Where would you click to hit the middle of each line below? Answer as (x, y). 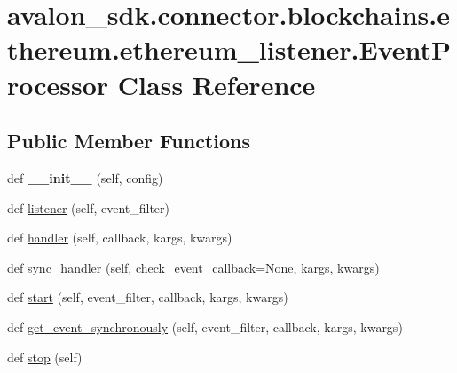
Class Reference (217, 84)
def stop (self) (45, 357)
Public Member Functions (129, 141)
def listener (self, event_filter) (89, 207)
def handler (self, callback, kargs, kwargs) (120, 238)
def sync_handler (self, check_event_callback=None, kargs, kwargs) (193, 267)
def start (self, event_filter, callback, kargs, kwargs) (148, 297)
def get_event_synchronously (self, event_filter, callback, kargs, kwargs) (205, 326)
